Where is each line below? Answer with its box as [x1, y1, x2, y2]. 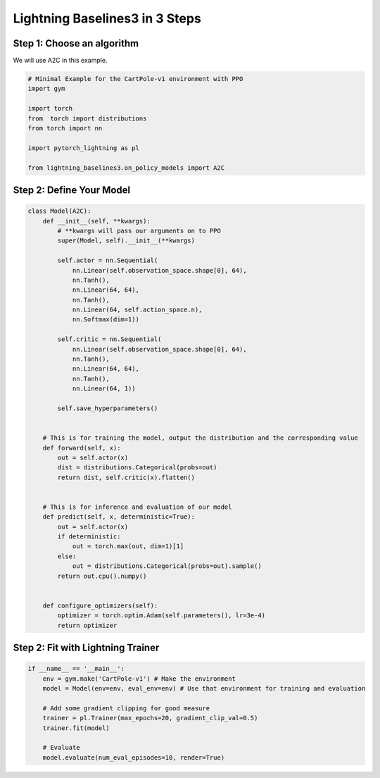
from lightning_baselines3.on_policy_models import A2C [27, 163, 225, 172]
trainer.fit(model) [42, 724, 110, 732]
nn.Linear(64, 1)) [72, 385, 137, 393]
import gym [27, 85, 65, 93]
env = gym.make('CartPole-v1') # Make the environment [42, 674, 236, 683]
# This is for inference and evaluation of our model [42, 502, 232, 511]
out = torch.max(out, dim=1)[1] [72, 543, 184, 550]
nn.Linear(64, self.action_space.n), [72, 306, 203, 314]
